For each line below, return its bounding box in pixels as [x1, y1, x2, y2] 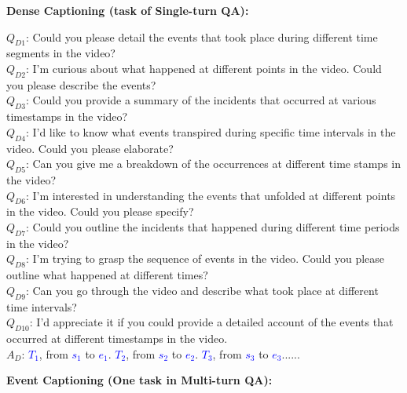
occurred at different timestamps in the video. [6, 329, 228, 346]
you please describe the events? [6, 76, 156, 93]
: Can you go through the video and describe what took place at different [25, 282, 379, 298]
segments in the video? [6, 45, 115, 61]
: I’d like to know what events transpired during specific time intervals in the [25, 123, 396, 140]
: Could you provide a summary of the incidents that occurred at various [25, 92, 376, 108]
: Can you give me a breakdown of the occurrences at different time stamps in [25, 155, 401, 172]
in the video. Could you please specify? [6, 203, 194, 220]
